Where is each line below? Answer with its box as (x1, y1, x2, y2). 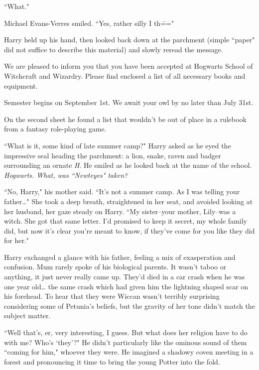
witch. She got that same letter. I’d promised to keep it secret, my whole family (4, 216, 247, 226)
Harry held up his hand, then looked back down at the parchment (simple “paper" (4, 34, 255, 45)
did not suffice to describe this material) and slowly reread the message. (4, 44, 223, 54)
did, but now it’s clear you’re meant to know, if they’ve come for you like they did (4, 225, 255, 236)
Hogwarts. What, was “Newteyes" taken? (4, 169, 128, 180)
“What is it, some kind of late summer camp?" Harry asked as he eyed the (4, 140, 231, 150)
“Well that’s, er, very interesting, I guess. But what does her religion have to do (4, 327, 248, 338)
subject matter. (4, 310, 51, 321)
